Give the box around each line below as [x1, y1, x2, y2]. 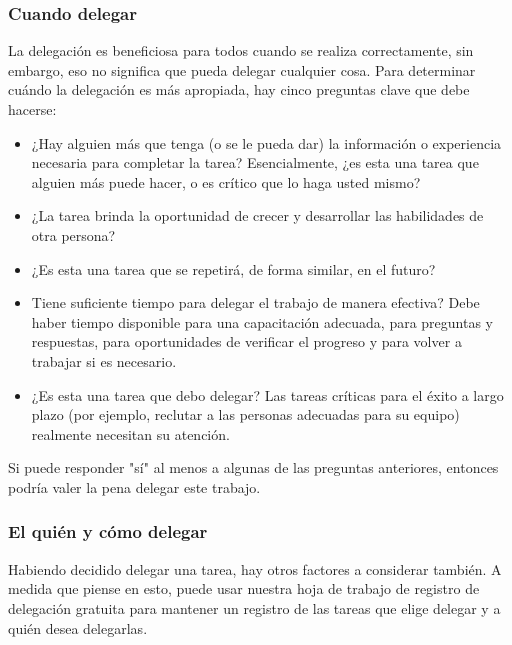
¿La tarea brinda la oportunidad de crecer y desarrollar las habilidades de [31, 205, 484, 226]
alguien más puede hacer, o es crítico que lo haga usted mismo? [31, 171, 421, 192]
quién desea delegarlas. [8, 617, 148, 638]
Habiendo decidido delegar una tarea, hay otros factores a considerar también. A [8, 558, 502, 579]
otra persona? [31, 224, 116, 245]
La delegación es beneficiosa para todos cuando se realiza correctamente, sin [8, 40, 474, 61]
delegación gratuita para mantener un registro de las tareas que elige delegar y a [8, 597, 501, 618]
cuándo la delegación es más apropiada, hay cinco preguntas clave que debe [8, 79, 470, 100]
